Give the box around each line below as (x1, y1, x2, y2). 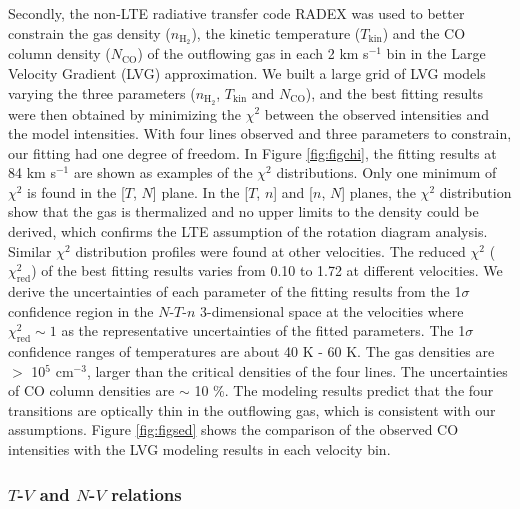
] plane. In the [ (152, 181, 249, 202)
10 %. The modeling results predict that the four (194, 380, 494, 401)
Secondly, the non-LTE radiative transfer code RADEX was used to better (8, 3, 465, 23)
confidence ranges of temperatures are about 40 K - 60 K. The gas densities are (8, 341, 495, 362)
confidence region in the (8, 300, 154, 321)
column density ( (8, 43, 111, 64)
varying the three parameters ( (8, 82, 196, 103)
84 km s (8, 162, 56, 183)
